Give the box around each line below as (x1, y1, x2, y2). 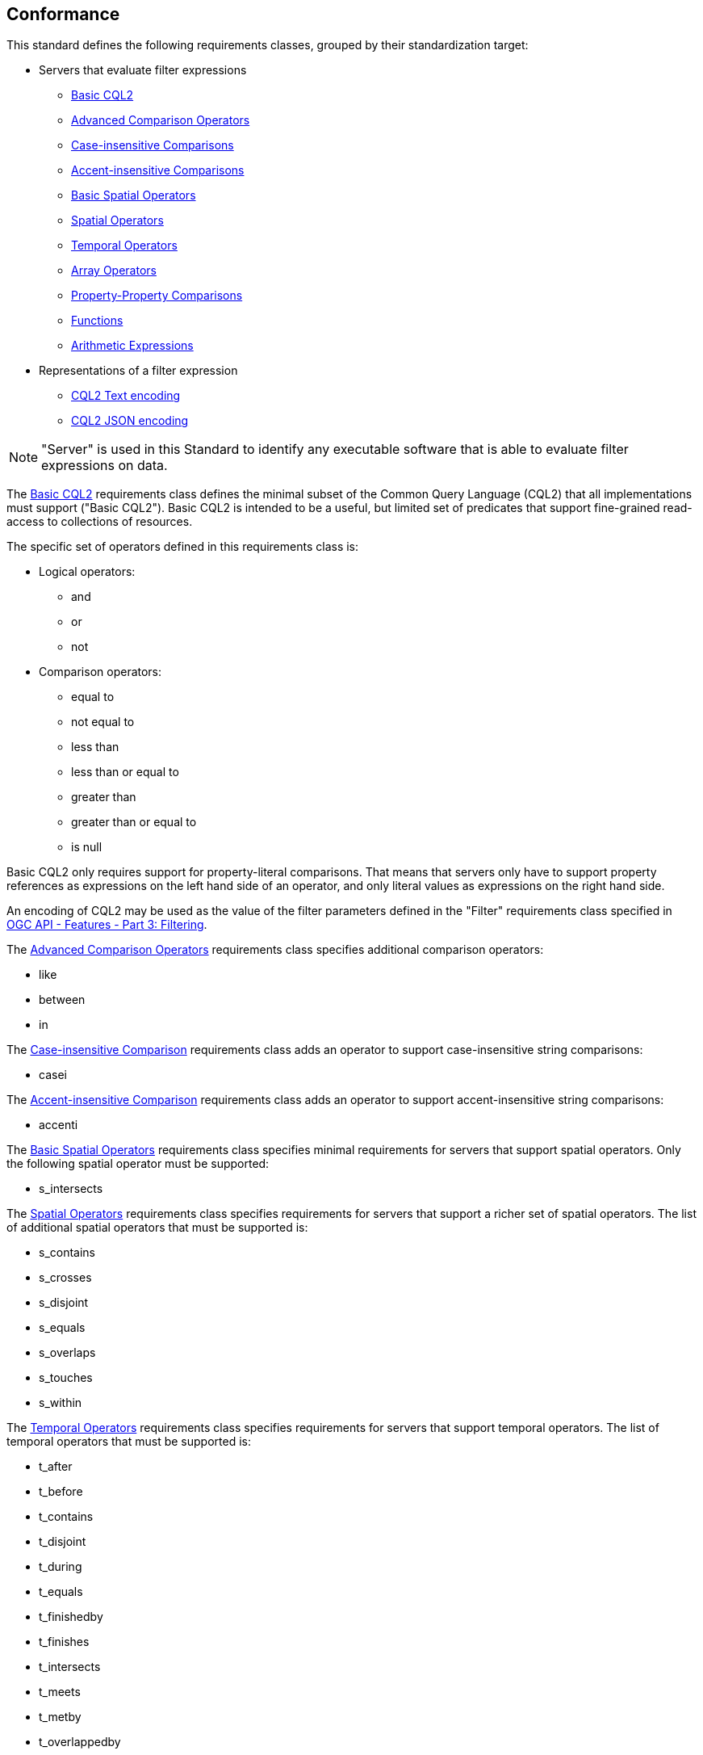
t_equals (39, 1585, 83, 1599)
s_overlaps (39, 1346, 96, 1360)
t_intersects (39, 1660, 101, 1674)
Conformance (6, 4, 120, 24)
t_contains (39, 1509, 94, 1524)
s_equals (39, 1320, 86, 1335)
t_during (39, 1560, 82, 1574)
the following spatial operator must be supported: (6, 1157, 270, 1171)
